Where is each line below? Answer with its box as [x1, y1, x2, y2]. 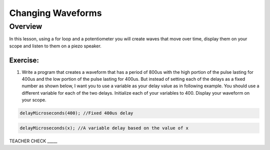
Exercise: [9, 56, 39, 64]
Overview [9, 22, 42, 31]
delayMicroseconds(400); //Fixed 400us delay [19, 110, 133, 116]
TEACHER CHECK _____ [9, 138, 57, 144]
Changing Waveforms [9, 7, 102, 18]
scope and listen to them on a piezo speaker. [9, 43, 102, 49]
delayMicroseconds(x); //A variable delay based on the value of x [19, 125, 189, 131]
